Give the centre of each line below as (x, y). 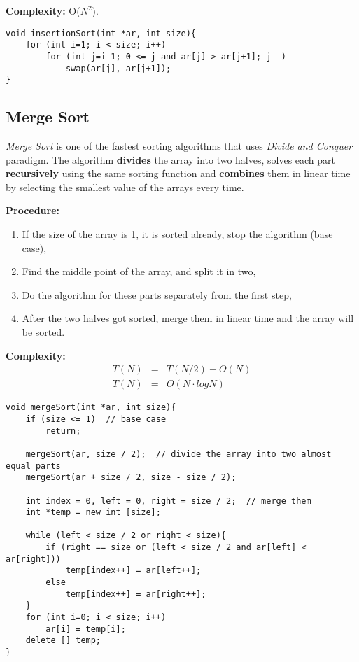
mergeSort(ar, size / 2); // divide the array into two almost (178, 454)
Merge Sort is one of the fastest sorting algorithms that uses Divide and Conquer (179, 146)
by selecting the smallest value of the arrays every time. (125, 186)
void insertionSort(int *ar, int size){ (101, 33)
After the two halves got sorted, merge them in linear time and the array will (188, 318)
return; (63, 431)
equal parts (33, 466)
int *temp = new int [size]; (93, 513)
